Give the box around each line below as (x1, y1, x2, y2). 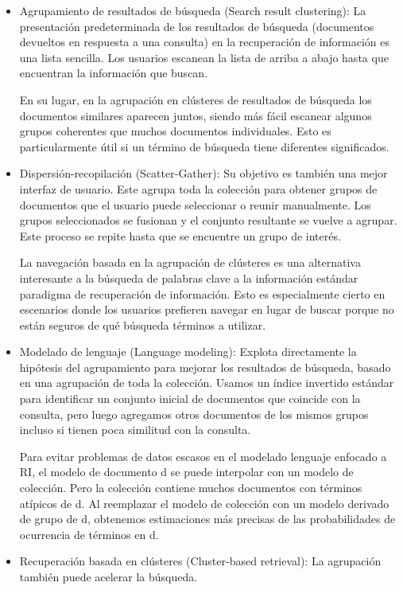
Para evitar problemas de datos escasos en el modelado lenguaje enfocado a (19, 447, 387, 464)
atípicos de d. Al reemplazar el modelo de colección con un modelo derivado (19, 494, 389, 511)
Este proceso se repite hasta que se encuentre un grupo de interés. (19, 227, 341, 244)
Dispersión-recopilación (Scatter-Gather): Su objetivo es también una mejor (19, 165, 388, 182)
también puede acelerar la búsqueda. (19, 569, 198, 584)
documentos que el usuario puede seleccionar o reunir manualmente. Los (19, 196, 371, 213)
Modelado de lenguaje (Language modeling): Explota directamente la (19, 343, 357, 360)
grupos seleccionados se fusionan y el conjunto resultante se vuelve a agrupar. (19, 212, 397, 229)
